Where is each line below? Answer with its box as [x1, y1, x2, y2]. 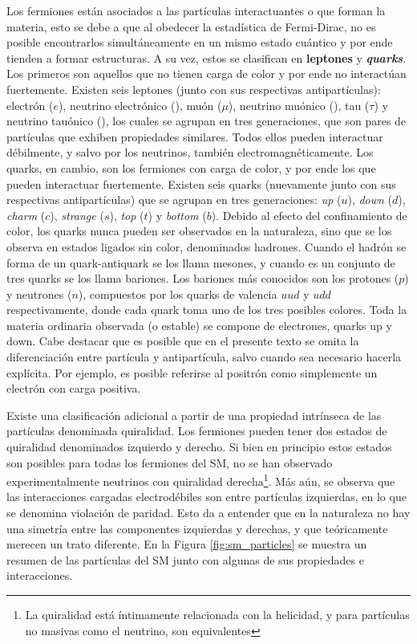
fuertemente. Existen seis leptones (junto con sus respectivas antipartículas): [6, 80, 381, 97]
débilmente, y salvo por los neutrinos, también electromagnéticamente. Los [6, 144, 374, 161]
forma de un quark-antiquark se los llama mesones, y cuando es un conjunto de [6, 254, 395, 271]
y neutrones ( [6, 285, 72, 302]
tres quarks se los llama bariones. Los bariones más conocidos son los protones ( [6, 270, 399, 287]
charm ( [6, 206, 46, 223]
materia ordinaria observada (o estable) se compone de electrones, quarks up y [6, 316, 392, 333]
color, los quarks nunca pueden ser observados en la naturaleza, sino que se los [6, 222, 392, 239]
